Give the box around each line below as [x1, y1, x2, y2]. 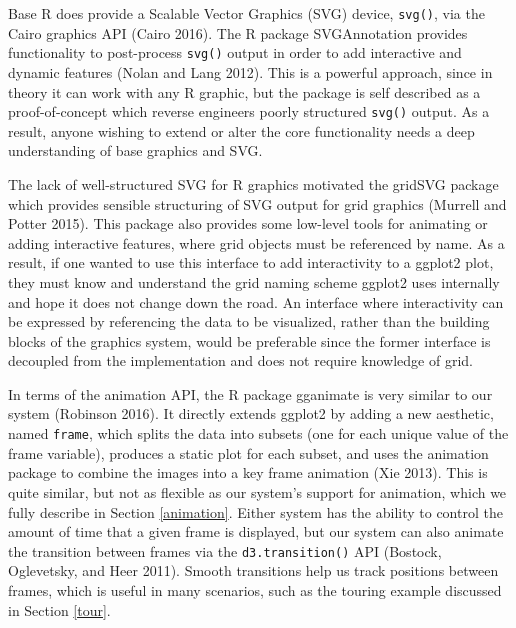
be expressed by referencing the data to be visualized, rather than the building [8, 311, 490, 332]
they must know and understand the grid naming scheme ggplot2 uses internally [8, 271, 500, 292]
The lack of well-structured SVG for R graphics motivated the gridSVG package [8, 173, 499, 194]
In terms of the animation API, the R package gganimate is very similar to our [8, 383, 493, 404]
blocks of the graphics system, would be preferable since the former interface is [8, 330, 491, 351]
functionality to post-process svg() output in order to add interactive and [8, 42, 462, 63]
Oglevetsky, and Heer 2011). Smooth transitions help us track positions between [8, 560, 499, 581]
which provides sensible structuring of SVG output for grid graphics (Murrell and [8, 193, 507, 214]
